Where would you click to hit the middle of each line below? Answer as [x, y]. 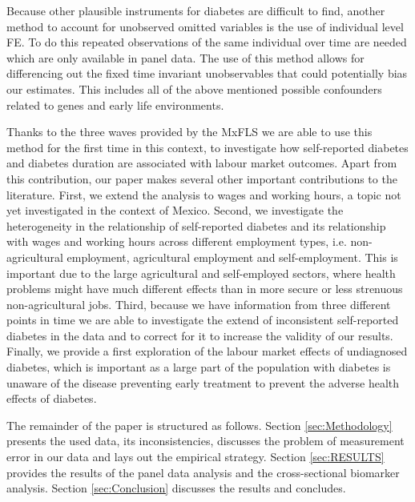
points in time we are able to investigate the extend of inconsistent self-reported [203, 320]
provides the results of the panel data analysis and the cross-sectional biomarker [203, 472]
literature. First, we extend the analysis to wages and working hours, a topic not [204, 194]
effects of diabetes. [52, 398]
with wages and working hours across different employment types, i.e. [177, 241]
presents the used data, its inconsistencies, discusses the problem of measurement [205, 441]
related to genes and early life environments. [115, 104]
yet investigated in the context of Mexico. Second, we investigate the [175, 210]
